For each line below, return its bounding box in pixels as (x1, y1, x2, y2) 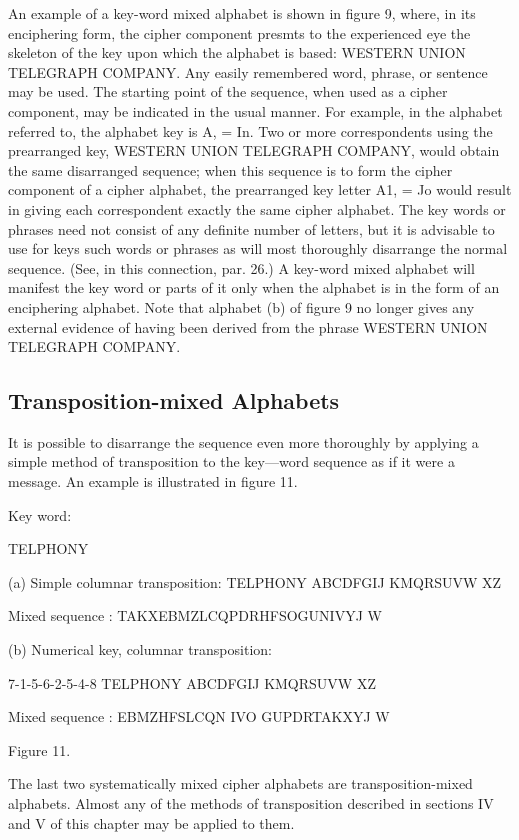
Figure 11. (8, 739, 71, 760)
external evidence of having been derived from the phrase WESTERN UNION (8, 316, 488, 337)
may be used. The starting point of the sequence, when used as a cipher (8, 81, 448, 102)
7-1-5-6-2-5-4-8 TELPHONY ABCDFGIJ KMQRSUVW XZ (8, 672, 376, 693)
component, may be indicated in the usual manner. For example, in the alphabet (8, 100, 503, 121)
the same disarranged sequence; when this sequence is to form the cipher (8, 159, 453, 180)
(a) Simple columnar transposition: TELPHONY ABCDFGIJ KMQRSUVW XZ (8, 571, 502, 592)
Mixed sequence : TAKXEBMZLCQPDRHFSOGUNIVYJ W (8, 605, 382, 626)
